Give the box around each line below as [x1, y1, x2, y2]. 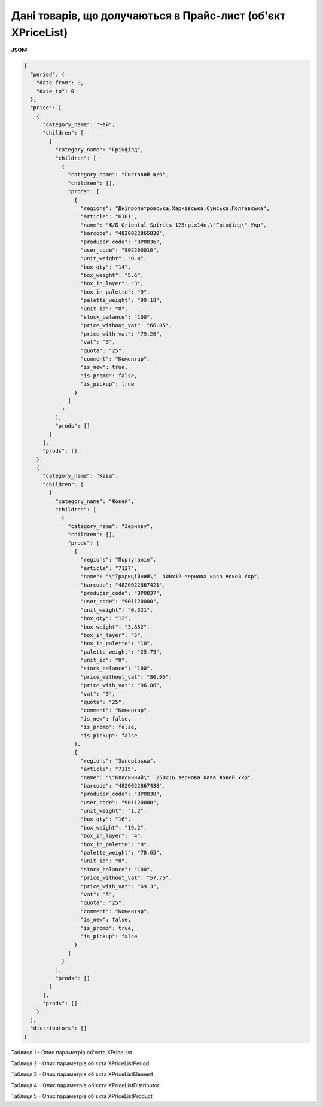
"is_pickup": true [80, 380, 135, 388]
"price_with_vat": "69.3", [80, 883, 160, 889]
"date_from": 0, [36, 80, 84, 86]
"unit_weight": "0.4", [80, 255, 147, 262]
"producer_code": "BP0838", [80, 791, 163, 798]
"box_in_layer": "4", [80, 832, 144, 840]
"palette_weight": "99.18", [80, 297, 163, 304]
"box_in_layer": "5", [80, 632, 144, 638]
